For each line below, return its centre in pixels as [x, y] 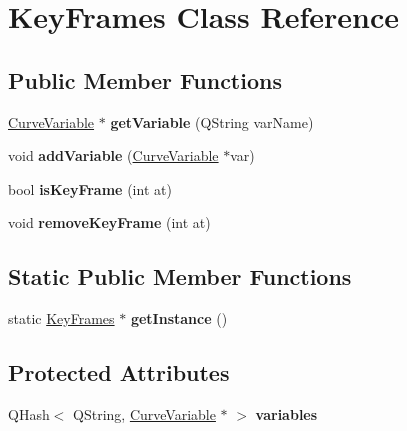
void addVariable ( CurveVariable [113, 155]
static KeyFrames [61, 318]
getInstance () [179, 318]
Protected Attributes [119, 372]
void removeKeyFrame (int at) [109, 222]
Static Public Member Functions [180, 276]
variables [286, 413]
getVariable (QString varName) [212, 121]
